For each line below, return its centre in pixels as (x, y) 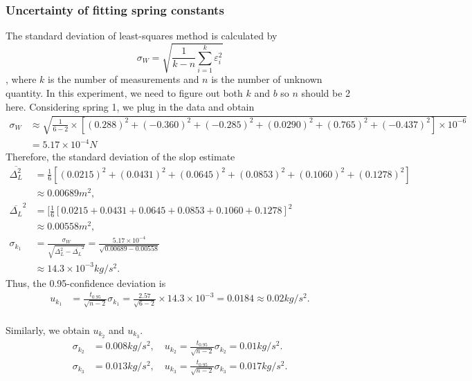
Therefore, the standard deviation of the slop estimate (120, 157)
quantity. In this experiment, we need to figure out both (124, 92)
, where (21, 79)
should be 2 (326, 92)
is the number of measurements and (123, 79)
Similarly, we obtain (48, 329)
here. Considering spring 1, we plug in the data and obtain (130, 106)
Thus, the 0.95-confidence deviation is (86, 282)
